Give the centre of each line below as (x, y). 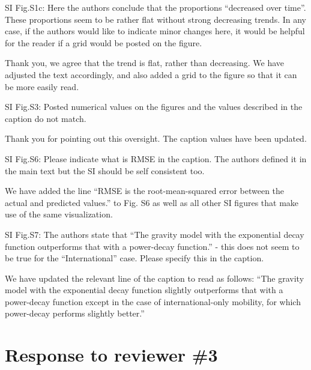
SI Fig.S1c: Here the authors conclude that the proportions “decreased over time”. (155, 7)
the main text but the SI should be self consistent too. (105, 170)
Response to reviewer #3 (111, 355)
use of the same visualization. (59, 214)
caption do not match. (46, 118)
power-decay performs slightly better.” (75, 313)
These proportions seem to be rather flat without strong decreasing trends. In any (156, 19)
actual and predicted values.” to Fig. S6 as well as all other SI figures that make (152, 202)
